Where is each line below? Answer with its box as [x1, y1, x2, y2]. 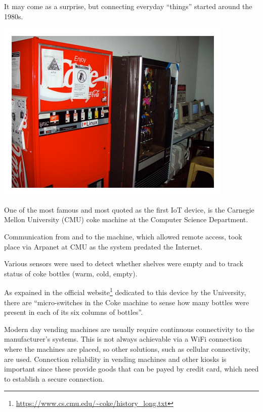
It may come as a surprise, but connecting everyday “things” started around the [4, 1, 252, 11]
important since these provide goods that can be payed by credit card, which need [4, 363, 259, 374]
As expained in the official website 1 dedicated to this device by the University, [4, 285, 246, 297]
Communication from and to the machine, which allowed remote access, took [4, 231, 242, 241]
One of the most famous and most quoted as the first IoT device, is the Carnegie [4, 204, 254, 215]
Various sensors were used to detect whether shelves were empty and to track [4, 258, 243, 269]
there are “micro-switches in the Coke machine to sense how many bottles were [4, 297, 249, 307]
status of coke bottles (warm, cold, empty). [4, 268, 138, 278]
